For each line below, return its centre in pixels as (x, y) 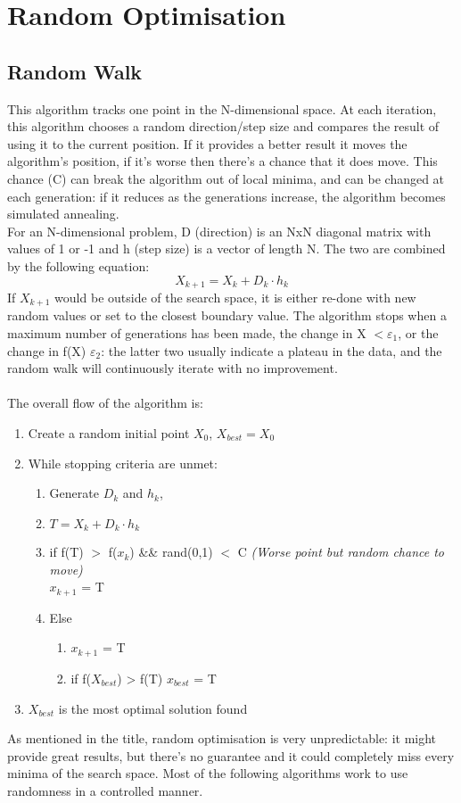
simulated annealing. (63, 214)
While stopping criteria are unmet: (123, 463)
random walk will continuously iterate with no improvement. (173, 368)
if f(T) (66, 552)
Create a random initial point (109, 432)
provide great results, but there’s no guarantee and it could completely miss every (231, 755)
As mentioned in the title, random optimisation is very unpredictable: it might (222, 738)
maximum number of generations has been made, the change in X (187, 333)
